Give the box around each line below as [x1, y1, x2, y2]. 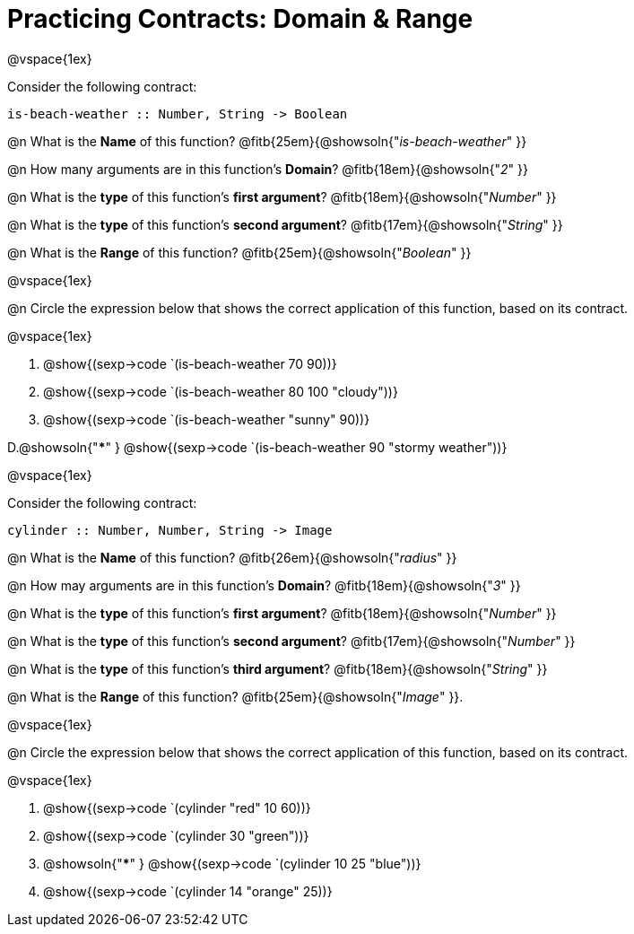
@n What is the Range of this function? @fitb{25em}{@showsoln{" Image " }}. [7, 688, 464, 704]
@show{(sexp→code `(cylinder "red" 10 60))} [43, 799, 311, 816]
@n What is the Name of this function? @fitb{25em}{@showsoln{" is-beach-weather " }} [7, 133, 527, 149]
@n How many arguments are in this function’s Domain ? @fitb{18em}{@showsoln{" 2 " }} [7, 161, 528, 177]
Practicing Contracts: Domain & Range [7, 4, 473, 34]
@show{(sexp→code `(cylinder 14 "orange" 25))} [43, 883, 333, 899]
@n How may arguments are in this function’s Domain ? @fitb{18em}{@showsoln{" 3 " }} [7, 577, 521, 593]
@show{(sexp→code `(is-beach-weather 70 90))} [43, 355, 337, 371]
